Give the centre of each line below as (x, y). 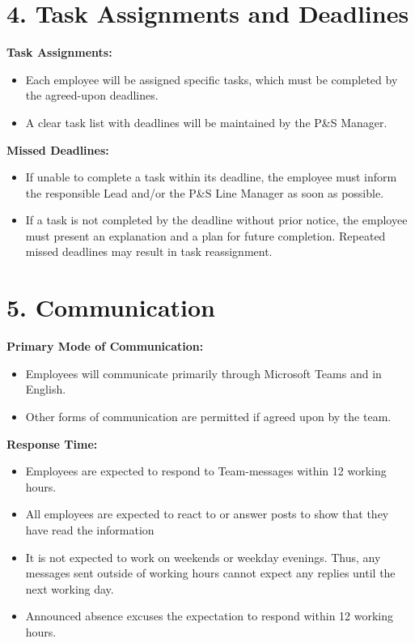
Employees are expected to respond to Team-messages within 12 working (206, 471)
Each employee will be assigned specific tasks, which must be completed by (212, 79)
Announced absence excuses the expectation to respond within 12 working (210, 616)
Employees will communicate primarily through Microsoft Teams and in (203, 373)
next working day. (70, 588)
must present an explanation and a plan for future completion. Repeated (205, 235)
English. (46, 389)
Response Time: (52, 443)
